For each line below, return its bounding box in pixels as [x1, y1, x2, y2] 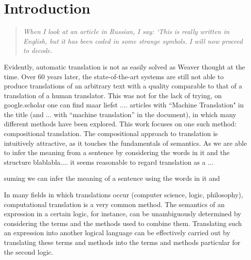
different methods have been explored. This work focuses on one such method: [4, 119, 237, 129]
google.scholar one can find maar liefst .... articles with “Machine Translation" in [4, 100, 244, 110]
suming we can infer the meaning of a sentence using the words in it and [4, 173, 220, 183]
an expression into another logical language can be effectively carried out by [4, 227, 231, 238]
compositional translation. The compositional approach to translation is [4, 128, 218, 139]
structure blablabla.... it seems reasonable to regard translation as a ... [4, 156, 214, 167]
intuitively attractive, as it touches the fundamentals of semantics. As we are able [4, 138, 247, 148]
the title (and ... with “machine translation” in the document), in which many [4, 109, 236, 119]
